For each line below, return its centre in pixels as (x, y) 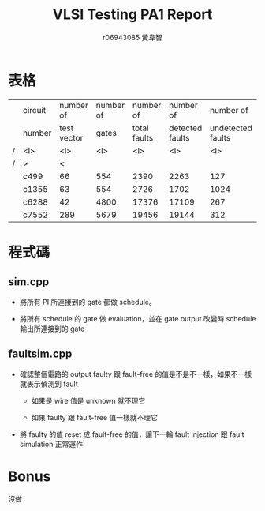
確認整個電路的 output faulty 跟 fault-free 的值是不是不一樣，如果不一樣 (136, 374)
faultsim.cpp (40, 354)
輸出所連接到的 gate (52, 329)
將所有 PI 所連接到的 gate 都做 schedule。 (88, 302)
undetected (231, 128)
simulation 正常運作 (51, 444)
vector (71, 137)
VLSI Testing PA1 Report (132, 15)
